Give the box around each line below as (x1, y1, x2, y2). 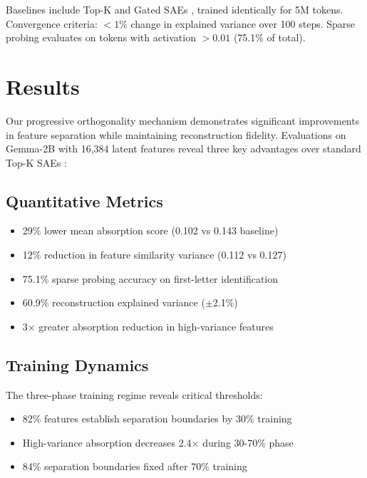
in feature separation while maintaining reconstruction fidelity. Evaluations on (6, 127, 346, 142)
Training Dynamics (6, 353, 149, 375)
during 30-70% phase (202, 435, 294, 450)
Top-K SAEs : (6, 155, 67, 170)
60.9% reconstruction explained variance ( (22, 295, 205, 310)
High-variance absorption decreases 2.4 (22, 435, 192, 450)
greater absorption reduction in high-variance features (38, 318, 274, 333)
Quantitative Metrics (6, 189, 163, 212)
